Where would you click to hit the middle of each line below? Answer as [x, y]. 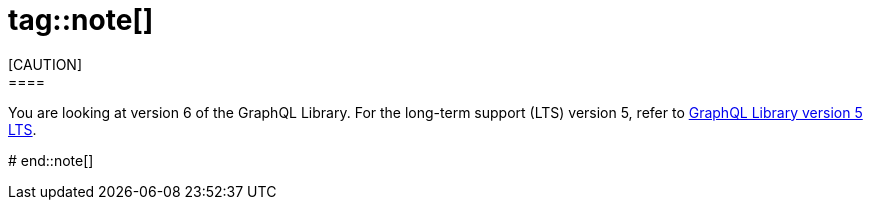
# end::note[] [51, 160]
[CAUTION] [45, 64]
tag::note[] [81, 20]
